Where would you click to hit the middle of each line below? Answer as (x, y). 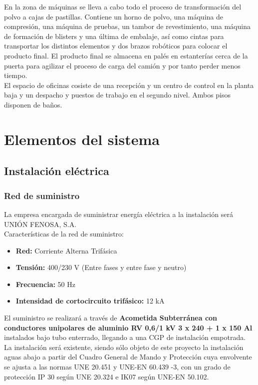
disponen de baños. (33, 104)
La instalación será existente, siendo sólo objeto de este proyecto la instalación (124, 347)
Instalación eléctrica (57, 171)
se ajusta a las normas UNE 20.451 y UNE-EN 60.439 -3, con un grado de (117, 367)
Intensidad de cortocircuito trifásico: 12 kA (90, 301)
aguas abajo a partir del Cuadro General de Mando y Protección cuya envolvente (128, 357)
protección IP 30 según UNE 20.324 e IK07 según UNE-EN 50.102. (107, 376)
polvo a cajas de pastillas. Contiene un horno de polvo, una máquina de (114, 16)
